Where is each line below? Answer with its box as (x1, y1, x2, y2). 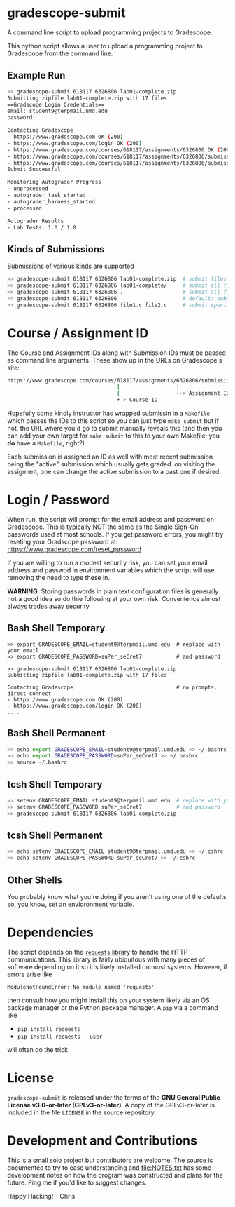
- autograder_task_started (7, 191, 86, 198)
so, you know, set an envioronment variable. (7, 900, 134, 908)
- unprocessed (7, 185, 49, 192)
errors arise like (7, 970, 52, 978)
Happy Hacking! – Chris (7, 1192, 76, 1200)
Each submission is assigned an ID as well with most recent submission (7, 452, 213, 461)
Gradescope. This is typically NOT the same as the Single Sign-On (7, 522, 199, 531)
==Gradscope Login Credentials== (7, 101, 105, 108)
